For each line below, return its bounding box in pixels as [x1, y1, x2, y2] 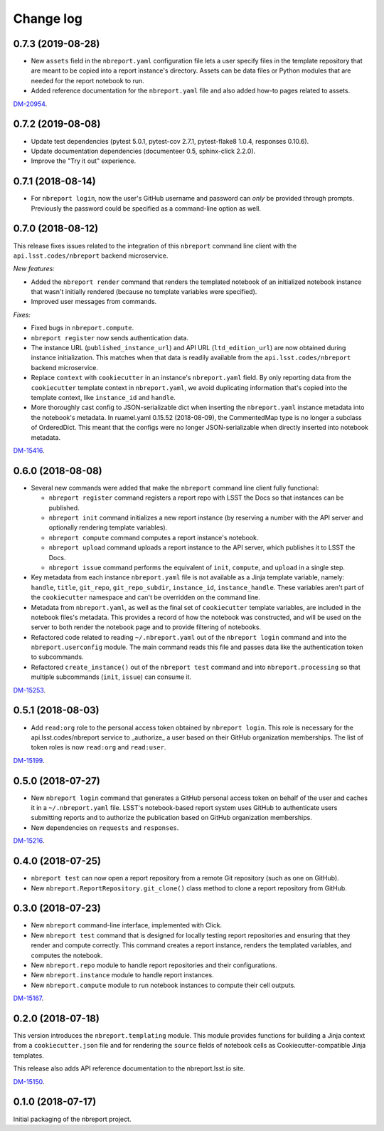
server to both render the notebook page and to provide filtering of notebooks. [31, 623, 262, 631]
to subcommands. [31, 653, 85, 661]
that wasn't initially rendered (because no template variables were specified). [31, 288, 257, 296]
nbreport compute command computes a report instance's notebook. [48, 533, 259, 542]
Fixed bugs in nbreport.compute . [31, 324, 134, 332]
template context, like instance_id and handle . [31, 393, 176, 401]
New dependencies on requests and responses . [31, 823, 179, 832]
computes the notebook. [31, 951, 103, 959]
